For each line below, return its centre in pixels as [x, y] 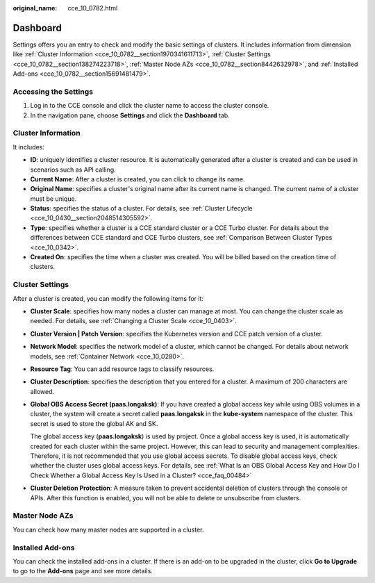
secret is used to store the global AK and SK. [94, 423]
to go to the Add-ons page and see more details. [83, 571]
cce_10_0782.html [93, 8]
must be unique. [53, 199]
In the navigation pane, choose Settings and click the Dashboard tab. [130, 115]
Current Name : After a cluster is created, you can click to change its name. [137, 179]
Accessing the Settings [53, 92]
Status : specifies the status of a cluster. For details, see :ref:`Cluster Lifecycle [141, 208]
